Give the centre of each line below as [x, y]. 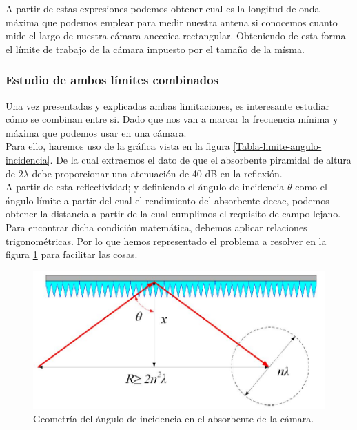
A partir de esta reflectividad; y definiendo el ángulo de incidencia [145, 187]
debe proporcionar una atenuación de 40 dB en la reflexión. [157, 173]
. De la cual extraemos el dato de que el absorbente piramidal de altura [201, 159]
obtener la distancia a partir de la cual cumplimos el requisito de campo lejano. [173, 214]
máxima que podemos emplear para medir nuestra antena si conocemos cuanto [172, 22]
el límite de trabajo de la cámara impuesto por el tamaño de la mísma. [155, 49]
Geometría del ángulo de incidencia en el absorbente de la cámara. [174, 418]
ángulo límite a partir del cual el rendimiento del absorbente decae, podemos [167, 200]
